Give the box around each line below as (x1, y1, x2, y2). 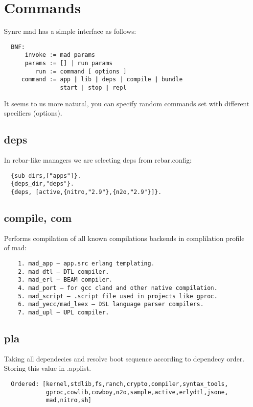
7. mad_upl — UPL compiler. (18, 309, 109, 316)
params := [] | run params (24, 60, 113, 67)
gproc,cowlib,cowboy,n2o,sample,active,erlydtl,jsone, (46, 388, 229, 396)
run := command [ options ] (35, 68, 127, 75)
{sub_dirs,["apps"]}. (11, 172, 81, 179)
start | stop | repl (60, 84, 127, 91)
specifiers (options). (4, 108, 62, 118)
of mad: (4, 242, 27, 253)
